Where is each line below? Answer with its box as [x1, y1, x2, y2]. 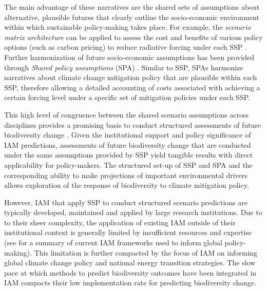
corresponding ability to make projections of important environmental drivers [4, 169, 247, 180]
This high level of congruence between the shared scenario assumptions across [4, 109, 249, 120]
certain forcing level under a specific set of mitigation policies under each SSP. [4, 92, 250, 103]
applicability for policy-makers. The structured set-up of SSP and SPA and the [4, 159, 253, 170]
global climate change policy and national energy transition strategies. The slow [4, 257, 256, 268]
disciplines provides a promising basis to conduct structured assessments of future [4, 119, 261, 130]
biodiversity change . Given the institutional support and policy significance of [4, 129, 251, 140]
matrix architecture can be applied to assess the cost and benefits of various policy [4, 31, 263, 42]
